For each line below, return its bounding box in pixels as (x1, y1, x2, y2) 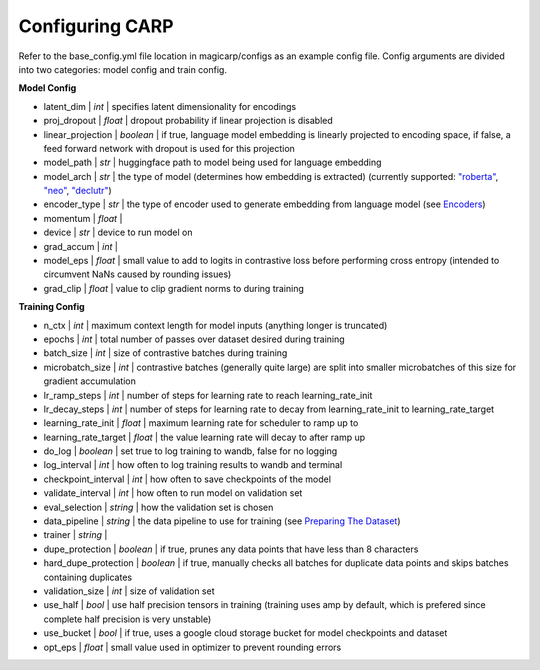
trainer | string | (43, 529, 108, 541)
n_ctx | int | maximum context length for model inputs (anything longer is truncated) (43, 319, 388, 331)
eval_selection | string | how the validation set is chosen (43, 501, 274, 513)
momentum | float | (43, 212, 123, 224)
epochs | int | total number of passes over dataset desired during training (43, 333, 345, 345)
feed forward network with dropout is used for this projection (43, 142, 295, 154)
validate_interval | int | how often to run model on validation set (43, 487, 303, 499)
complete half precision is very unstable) (43, 613, 212, 625)
